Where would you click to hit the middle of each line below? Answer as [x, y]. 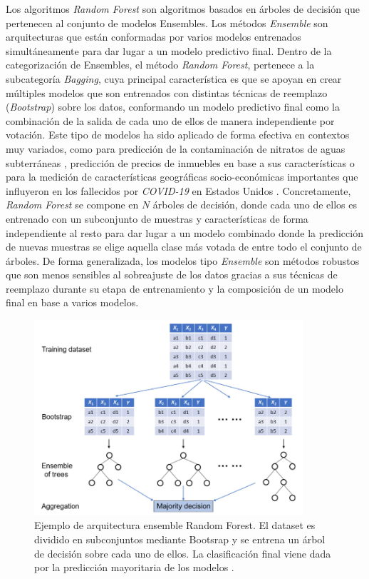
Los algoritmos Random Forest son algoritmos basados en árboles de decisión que [183, 9]
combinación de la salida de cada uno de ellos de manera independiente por [170, 120]
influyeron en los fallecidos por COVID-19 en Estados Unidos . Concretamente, [178, 190]
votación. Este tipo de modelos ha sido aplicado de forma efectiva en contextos [178, 135]
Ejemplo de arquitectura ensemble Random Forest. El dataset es [175, 525]
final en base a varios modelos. [72, 302]
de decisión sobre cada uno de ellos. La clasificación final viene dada [183, 553]
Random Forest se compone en [72, 205]
